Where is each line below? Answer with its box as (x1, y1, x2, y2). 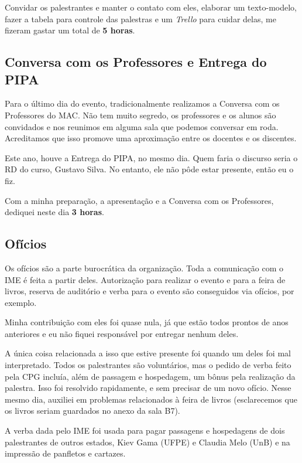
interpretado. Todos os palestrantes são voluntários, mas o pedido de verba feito (5, 359, 291, 371)
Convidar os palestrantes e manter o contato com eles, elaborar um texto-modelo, (5, 1, 297, 13)
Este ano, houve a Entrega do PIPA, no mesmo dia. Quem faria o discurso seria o (5, 151, 298, 164)
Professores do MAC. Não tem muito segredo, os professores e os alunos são (5, 108, 276, 121)
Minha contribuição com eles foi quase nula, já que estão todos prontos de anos (5, 316, 289, 328)
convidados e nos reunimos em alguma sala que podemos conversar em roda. (5, 120, 279, 132)
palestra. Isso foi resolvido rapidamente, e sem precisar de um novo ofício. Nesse (5, 382, 291, 394)
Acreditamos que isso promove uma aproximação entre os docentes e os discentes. (5, 132, 297, 144)
